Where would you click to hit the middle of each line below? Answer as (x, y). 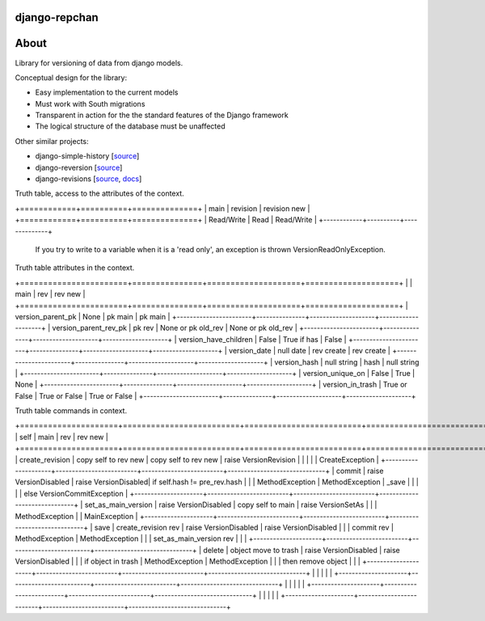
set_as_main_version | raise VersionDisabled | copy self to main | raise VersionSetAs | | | (231, 505)
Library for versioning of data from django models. (99, 63)
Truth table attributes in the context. (75, 268)
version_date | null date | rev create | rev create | (310, 351)
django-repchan (57, 17)
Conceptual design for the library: (71, 78)
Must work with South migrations (90, 103)
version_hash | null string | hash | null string (347, 362)
